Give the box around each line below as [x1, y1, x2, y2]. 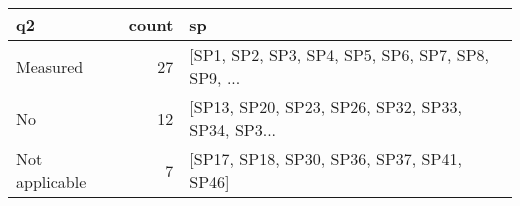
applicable [16, 170, 87, 193]
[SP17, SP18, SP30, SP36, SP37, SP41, [189, 147, 462, 170]
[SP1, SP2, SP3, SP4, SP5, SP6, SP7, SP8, [189, 43, 489, 66]
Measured [16, 54, 84, 78]
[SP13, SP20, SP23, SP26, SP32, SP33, [189, 95, 462, 118]
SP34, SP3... [189, 118, 277, 141]
